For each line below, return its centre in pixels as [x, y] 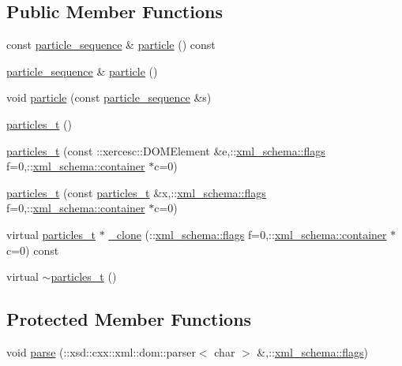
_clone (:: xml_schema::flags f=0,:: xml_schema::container [248, 234]
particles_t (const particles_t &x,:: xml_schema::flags [136, 192]
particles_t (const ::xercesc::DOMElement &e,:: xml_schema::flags [166, 150]
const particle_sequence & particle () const [111, 45]
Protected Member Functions [129, 319]
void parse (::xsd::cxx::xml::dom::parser [101, 351]
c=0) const [33, 250]
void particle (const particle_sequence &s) [109, 97]
